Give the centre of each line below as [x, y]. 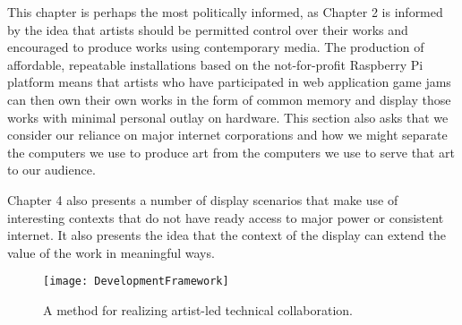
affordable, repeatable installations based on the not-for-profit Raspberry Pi [215, 64]
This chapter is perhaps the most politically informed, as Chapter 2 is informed [225, 12]
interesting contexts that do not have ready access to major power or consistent [226, 217]
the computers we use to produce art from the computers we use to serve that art [231, 152]
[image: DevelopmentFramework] [136, 282]
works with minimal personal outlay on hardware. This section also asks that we [228, 117]
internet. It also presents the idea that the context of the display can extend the [227, 235]
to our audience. [51, 170]
